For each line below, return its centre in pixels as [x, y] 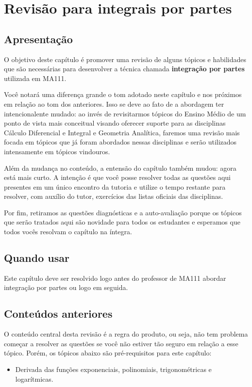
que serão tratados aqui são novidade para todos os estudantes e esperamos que [122, 222]
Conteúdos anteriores [58, 314]
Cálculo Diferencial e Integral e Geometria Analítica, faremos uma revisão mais [122, 132]
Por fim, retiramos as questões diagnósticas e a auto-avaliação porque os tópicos [123, 212]
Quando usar [37, 258]
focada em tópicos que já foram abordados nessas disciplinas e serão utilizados [120, 142]
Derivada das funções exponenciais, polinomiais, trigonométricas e [113, 369]
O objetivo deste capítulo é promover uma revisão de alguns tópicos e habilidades [125, 59]
